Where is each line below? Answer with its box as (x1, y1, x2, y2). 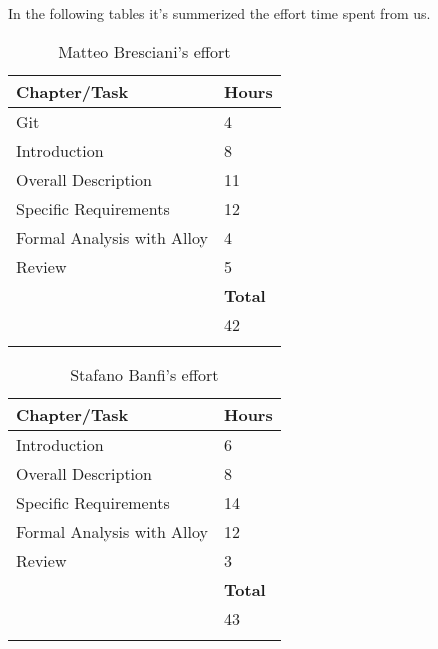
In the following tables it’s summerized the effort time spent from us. (8, 3, 431, 23)
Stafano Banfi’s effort (70, 362, 219, 386)
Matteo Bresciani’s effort (58, 39, 231, 63)
